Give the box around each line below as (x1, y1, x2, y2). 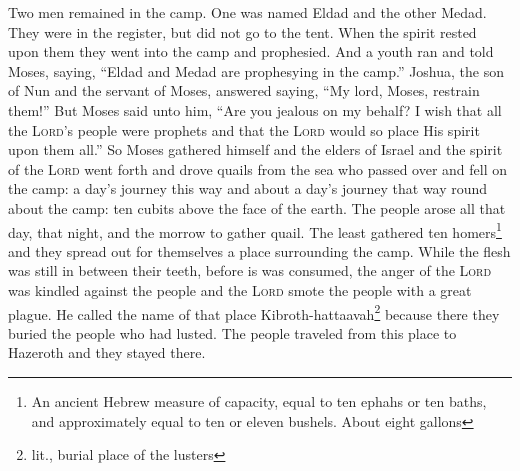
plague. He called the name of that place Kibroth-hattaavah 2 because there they (8, 300, 500, 324)
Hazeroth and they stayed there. (8, 342, 206, 363)
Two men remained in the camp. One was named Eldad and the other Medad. (8, 2, 487, 22)
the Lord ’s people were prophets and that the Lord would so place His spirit (8, 119, 480, 140)
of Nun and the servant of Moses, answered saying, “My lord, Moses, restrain (8, 80, 480, 101)
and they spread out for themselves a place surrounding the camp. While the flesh (8, 240, 511, 261)
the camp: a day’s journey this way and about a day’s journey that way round (8, 178, 488, 199)
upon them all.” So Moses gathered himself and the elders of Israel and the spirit (8, 139, 503, 160)
